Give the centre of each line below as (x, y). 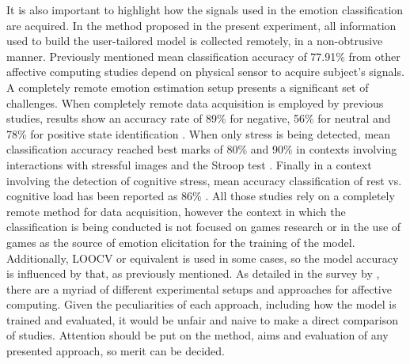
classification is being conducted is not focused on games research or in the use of (204, 227)
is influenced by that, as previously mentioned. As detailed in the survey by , (193, 273)
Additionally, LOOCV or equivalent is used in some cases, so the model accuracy (203, 258)
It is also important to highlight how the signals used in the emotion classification (205, 9)
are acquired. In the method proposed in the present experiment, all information (201, 25)
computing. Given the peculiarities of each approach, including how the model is (201, 304)
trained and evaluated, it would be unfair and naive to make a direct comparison (202, 319)
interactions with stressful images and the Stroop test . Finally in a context (189, 164)
